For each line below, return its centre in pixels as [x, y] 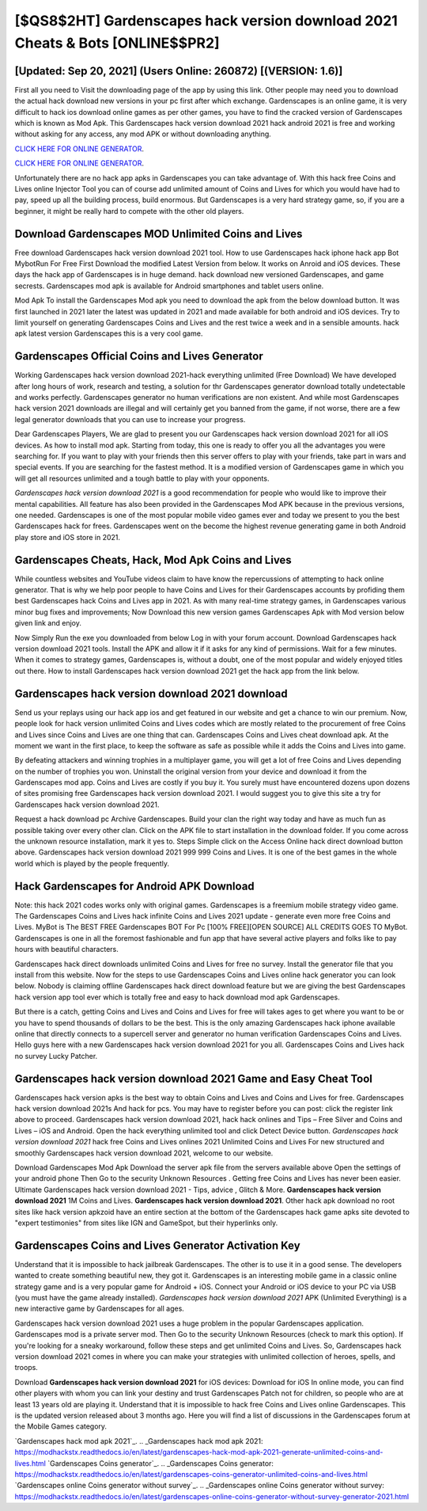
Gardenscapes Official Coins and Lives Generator [139, 356]
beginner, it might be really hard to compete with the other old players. [129, 211]
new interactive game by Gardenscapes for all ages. [100, 1309]
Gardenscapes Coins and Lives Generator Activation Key [157, 1245]
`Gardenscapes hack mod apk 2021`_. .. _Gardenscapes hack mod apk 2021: [139, 1441]
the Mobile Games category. [60, 1426]
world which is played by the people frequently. [92, 863]
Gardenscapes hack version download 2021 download [151, 693]
